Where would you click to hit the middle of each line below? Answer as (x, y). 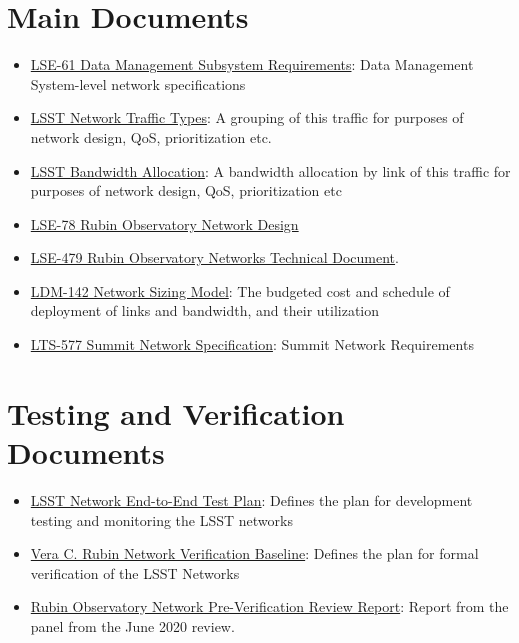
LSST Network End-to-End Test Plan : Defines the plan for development (251, 499)
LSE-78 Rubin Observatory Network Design (164, 223)
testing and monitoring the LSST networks (161, 519)
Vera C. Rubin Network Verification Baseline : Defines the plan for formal (254, 553)
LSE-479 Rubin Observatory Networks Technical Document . (214, 257)
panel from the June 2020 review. (132, 625)
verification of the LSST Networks (135, 572)
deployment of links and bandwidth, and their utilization (205, 310)
